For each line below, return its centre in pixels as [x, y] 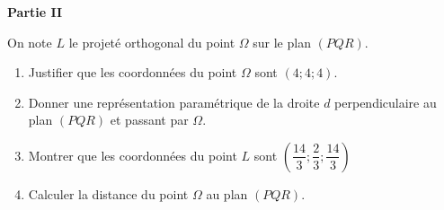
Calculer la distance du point [108, 193]
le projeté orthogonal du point [152, 42]
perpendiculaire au [386, 102]
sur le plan [282, 42]
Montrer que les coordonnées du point [133, 155]
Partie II [35, 12]
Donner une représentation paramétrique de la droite [174, 102]
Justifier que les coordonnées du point [133, 72]
